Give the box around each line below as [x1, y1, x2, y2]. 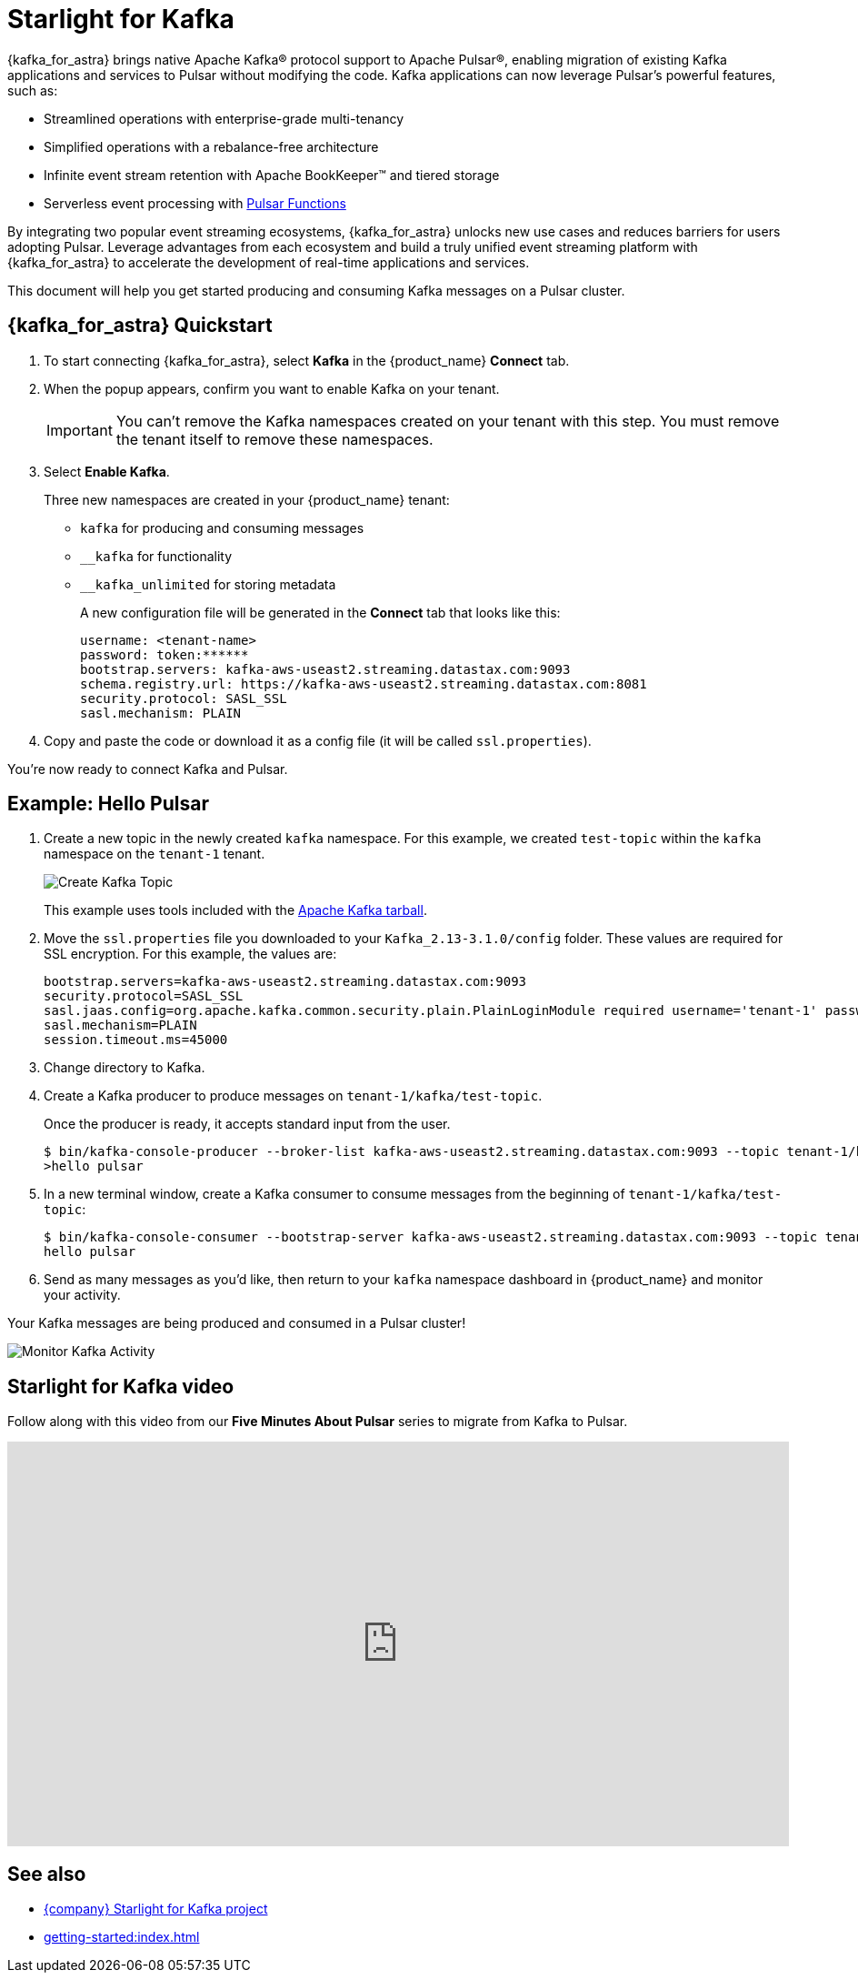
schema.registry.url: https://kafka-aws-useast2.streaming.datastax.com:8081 [80, 676, 647, 691]
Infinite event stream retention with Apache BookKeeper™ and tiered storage [44, 166, 500, 183]
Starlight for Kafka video [7, 1374, 234, 1398]
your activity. [44, 1287, 121, 1303]
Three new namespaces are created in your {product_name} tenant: [44, 491, 450, 508]
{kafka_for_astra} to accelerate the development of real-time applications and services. [7, 254, 530, 270]
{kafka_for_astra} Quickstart [7, 314, 273, 337]
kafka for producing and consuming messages [80, 519, 364, 536]
